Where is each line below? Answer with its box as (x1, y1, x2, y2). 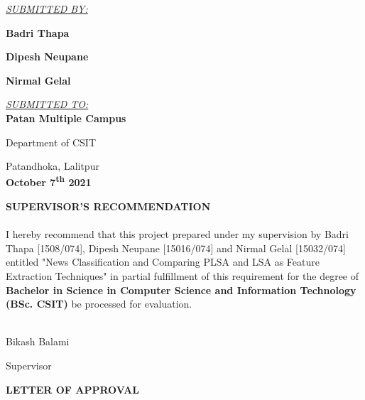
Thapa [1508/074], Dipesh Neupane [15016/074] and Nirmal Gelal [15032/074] (6, 240, 346, 255)
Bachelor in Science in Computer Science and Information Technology (6, 282, 356, 297)
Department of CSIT (6, 134, 97, 149)
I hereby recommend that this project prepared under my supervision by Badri (6, 227, 349, 242)
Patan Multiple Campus (6, 110, 126, 125)
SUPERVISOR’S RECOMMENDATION (6, 199, 211, 213)
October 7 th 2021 (6, 173, 92, 190)
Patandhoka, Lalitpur (6, 158, 99, 173)
